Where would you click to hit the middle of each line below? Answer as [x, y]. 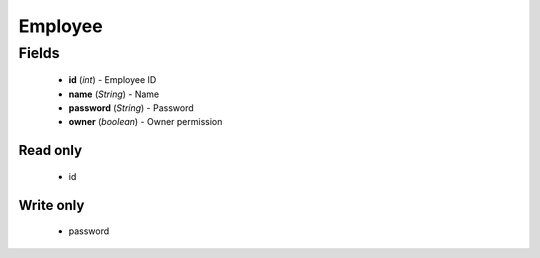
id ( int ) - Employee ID [112, 80]
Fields [39, 53]
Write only [51, 205]
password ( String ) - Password [131, 107]
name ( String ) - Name [114, 94]
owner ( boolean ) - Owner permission [145, 122]
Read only [50, 150]
